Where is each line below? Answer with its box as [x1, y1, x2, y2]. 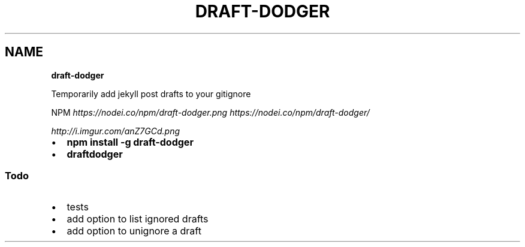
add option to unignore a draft [67, 225, 201, 237]
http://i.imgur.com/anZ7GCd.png [51, 125, 180, 136]
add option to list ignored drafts [67, 213, 209, 225]
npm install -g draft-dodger [67, 135, 194, 148]
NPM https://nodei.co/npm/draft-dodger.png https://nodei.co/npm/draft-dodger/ [51, 107, 370, 118]
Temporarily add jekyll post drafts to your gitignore [51, 88, 251, 99]
